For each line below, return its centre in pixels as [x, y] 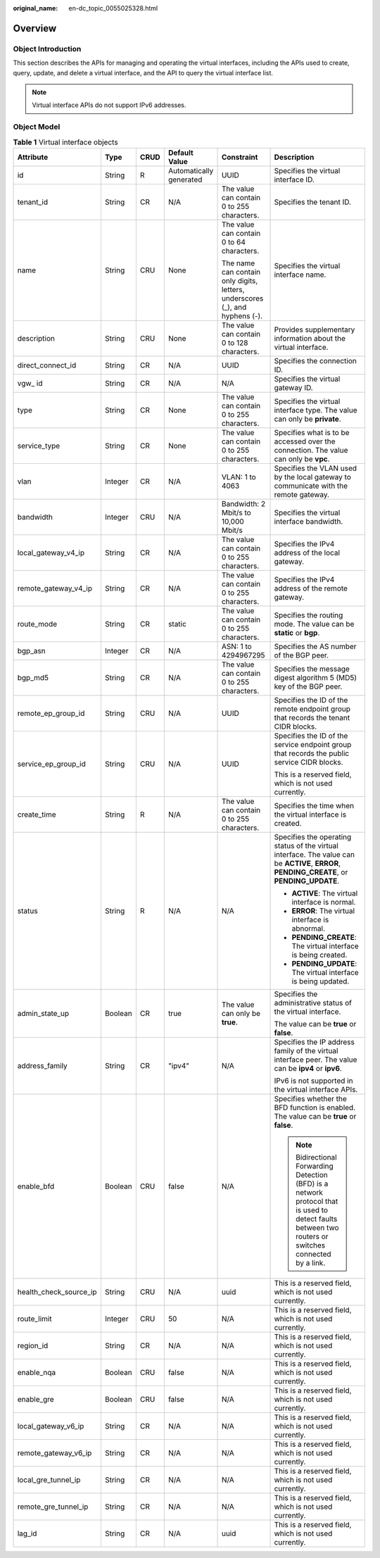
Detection [312, 1174]
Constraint [240, 157]
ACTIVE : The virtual [325, 893]
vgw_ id [30, 383]
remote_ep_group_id [51, 713]
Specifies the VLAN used [316, 468]
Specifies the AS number [315, 646]
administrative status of [313, 1003]
